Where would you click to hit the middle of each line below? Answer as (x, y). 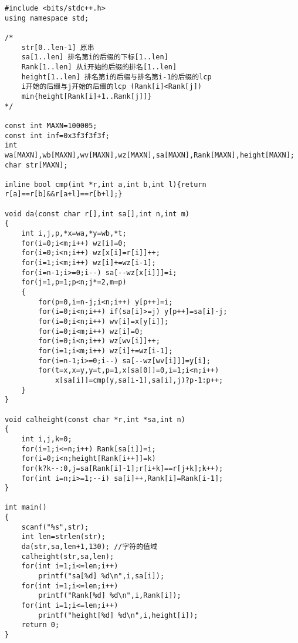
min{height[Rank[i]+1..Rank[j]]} (87, 96)
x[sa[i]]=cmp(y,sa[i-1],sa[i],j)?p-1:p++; (139, 380)
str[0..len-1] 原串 (58, 47)
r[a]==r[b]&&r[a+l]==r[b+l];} (64, 194)
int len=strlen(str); (63, 537)
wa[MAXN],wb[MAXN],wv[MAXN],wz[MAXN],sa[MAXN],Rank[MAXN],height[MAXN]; (150, 155)
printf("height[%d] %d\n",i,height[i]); (118, 615)
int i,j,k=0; (47, 439)
